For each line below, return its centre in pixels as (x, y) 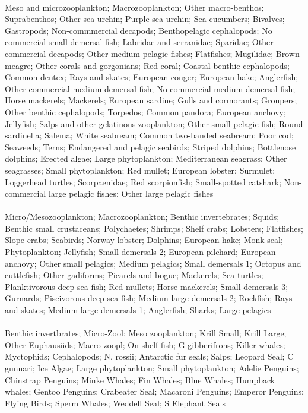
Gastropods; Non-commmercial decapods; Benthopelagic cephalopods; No (139, 30)
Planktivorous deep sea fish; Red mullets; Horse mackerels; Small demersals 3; (147, 286)
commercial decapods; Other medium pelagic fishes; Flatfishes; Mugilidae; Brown (152, 53)
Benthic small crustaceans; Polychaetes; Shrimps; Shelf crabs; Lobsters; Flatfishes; (154, 228)
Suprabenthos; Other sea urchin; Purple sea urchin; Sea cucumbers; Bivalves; (145, 19)
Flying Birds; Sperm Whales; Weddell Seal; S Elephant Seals (115, 403)
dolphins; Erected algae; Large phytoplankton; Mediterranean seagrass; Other (146, 158)
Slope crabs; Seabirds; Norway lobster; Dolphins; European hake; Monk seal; (144, 240)
